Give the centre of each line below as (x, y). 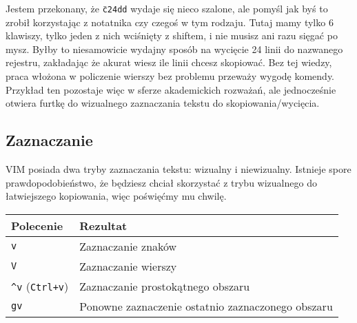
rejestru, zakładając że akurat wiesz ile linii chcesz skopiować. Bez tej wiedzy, (169, 62)
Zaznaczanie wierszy (128, 266)
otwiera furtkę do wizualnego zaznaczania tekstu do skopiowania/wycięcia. (163, 103)
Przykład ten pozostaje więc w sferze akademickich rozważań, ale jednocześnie (171, 89)
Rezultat (103, 225)
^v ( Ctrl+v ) (40, 286)
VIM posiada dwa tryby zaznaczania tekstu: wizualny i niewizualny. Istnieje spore (178, 169)
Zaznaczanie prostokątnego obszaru (165, 286)
